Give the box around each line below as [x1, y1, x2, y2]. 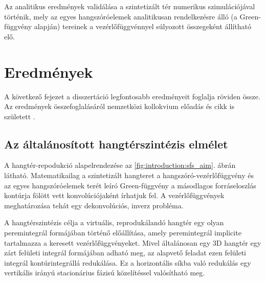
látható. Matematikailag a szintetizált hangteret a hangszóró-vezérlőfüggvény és [4, 170, 254, 181]
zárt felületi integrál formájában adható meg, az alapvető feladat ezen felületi [4, 247, 247, 258]
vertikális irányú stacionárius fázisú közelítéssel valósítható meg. [4, 267, 205, 278]
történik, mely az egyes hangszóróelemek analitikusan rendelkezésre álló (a [4, 11, 237, 21]
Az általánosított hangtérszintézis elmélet [4, 136, 228, 152]
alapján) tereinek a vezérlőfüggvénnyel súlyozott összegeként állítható [34, 21, 251, 32]
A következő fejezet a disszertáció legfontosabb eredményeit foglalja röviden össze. [4, 91, 260, 101]
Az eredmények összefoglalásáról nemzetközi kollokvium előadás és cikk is [4, 101, 235, 112]
